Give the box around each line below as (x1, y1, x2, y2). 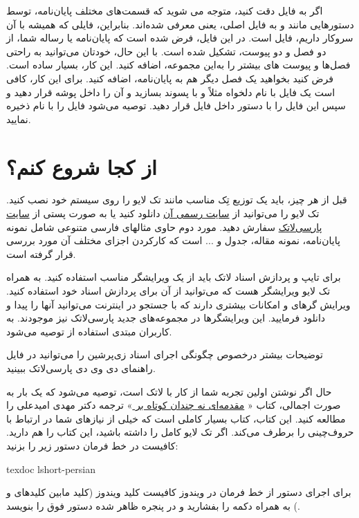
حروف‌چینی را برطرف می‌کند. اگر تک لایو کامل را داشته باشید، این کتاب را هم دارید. (6, 425, 354, 439)
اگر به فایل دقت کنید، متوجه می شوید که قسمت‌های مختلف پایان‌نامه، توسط (6, 3, 323, 17)
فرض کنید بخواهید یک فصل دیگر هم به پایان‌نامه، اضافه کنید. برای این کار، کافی (6, 71, 333, 85)
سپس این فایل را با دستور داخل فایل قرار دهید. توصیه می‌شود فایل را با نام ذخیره (6, 98, 346, 113)
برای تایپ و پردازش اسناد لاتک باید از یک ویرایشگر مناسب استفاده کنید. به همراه (6, 270, 341, 284)
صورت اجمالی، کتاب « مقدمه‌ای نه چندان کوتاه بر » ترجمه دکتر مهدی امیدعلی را (6, 398, 341, 412)
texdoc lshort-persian (6, 461, 95, 476)
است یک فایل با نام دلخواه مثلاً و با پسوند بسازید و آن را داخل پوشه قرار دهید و (6, 84, 335, 99)
